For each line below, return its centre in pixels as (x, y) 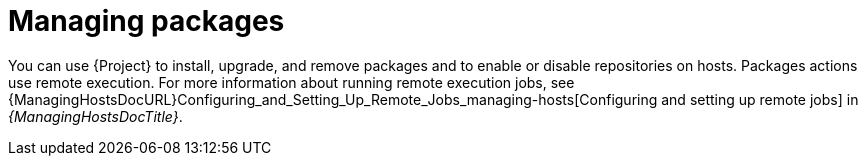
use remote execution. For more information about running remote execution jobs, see (291, 82)
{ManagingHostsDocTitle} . (95, 116)
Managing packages (146, 21)
